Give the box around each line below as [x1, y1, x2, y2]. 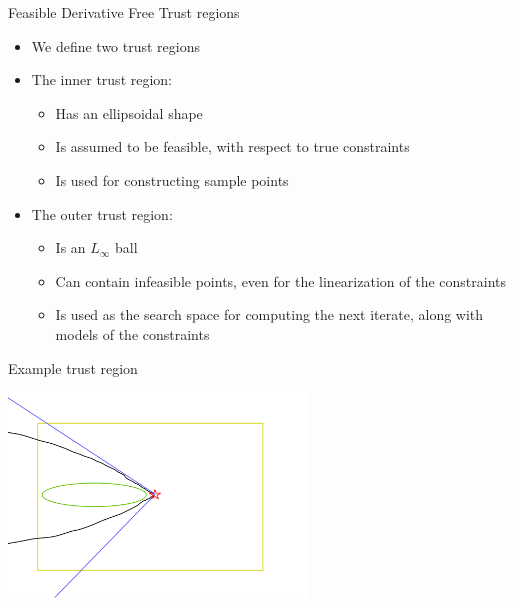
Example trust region [8, 357, 138, 378]
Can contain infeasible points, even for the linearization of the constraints [55, 270, 506, 291]
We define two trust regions [31, 35, 201, 56]
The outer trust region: [31, 203, 173, 224]
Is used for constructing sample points [55, 169, 289, 190]
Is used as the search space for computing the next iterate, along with [55, 304, 484, 325]
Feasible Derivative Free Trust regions [8, 2, 240, 22]
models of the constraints [55, 323, 210, 344]
